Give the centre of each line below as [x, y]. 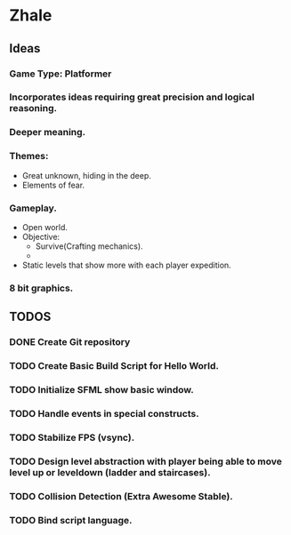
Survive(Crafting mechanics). [89, 246]
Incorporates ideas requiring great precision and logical [132, 97]
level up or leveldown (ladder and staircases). [110, 472]
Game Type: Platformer [61, 74]
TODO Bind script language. [71, 520]
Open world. [45, 227]
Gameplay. [33, 208]
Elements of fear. [53, 185]
